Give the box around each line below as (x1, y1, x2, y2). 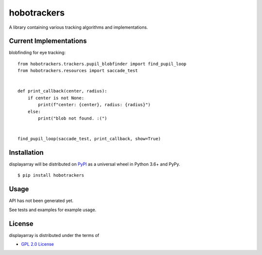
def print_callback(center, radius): (17, 88, 108, 94)
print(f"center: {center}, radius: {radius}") (38, 102, 151, 108)
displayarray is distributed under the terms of (9, 232, 99, 238)
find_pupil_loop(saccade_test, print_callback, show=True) (17, 136, 161, 142)
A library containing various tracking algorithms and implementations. (9, 24, 148, 30)
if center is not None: (27, 95, 84, 101)
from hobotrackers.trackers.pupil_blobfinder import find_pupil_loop (17, 61, 187, 67)
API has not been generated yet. (9, 198, 74, 204)
